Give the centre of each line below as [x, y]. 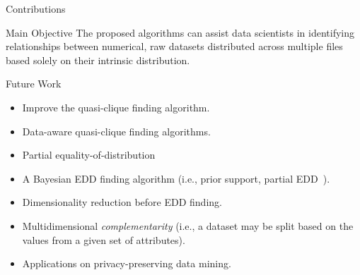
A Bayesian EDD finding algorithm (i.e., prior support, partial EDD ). [176, 178]
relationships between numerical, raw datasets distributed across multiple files [174, 46]
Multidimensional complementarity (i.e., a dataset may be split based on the [188, 225]
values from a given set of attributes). [104, 239]
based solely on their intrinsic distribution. [98, 60]
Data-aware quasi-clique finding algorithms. [116, 131]
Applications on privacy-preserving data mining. [127, 263]
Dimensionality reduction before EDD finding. [122, 202]
